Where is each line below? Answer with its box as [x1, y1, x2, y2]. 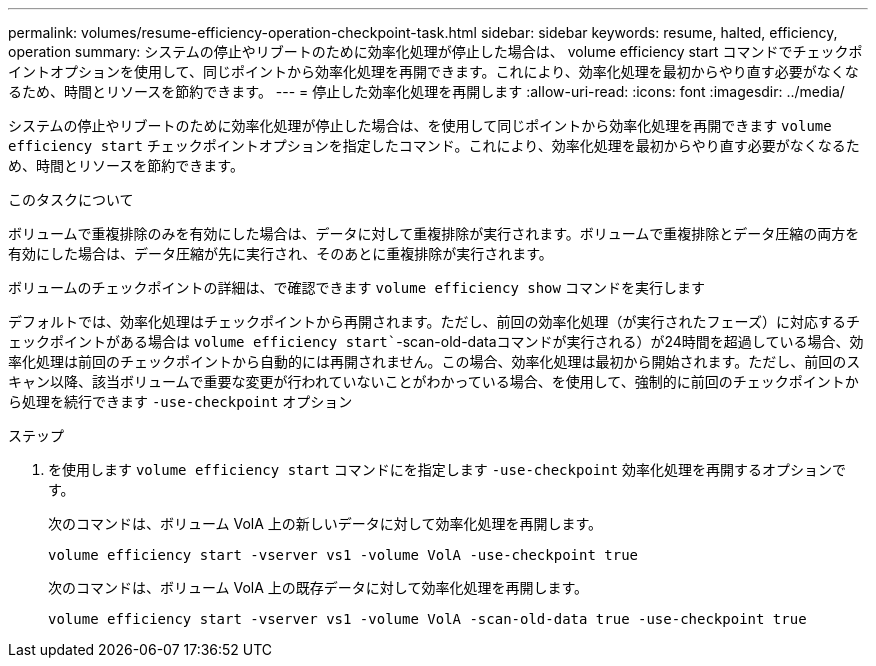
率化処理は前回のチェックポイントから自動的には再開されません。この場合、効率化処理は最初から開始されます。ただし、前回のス [8, 353, 861, 370]
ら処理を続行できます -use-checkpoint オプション [8, 393, 353, 410]
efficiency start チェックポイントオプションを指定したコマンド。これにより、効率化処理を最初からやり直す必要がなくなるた [8, 137, 860, 154]
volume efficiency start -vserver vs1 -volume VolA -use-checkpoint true [48, 547, 639, 563]
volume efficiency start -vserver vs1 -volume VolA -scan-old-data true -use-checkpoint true [48, 611, 807, 627]
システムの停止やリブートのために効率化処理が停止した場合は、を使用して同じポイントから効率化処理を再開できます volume [8, 117, 832, 134]
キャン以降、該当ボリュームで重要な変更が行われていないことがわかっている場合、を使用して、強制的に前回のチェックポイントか [8, 373, 859, 390]
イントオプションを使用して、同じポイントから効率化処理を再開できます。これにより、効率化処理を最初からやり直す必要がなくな [8, 63, 859, 80]
